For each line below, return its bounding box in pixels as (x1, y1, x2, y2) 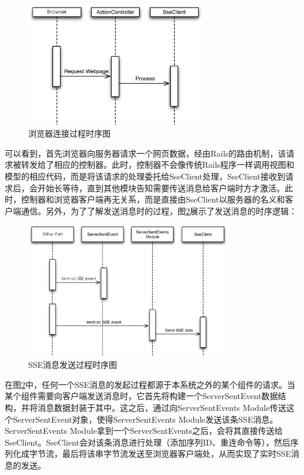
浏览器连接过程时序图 (28, 127, 111, 139)
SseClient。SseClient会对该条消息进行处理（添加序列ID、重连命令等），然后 (5, 436, 290, 448)
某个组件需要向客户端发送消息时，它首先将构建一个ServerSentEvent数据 (5, 390, 278, 402)
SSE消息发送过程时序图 (28, 358, 118, 371)
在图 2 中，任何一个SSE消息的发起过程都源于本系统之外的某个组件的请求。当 (5, 378, 296, 390)
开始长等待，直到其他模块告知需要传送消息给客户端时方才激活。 (37, 181, 285, 194)
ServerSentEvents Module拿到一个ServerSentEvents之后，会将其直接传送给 (5, 424, 283, 437)
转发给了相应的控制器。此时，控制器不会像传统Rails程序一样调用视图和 (21, 158, 295, 171)
